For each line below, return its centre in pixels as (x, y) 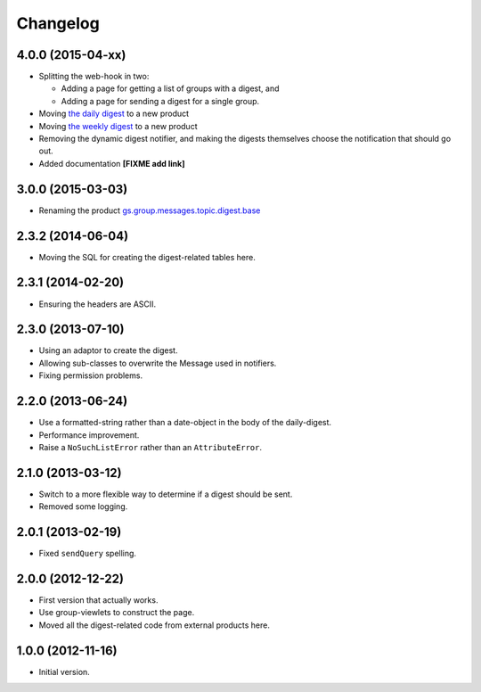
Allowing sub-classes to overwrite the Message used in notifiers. (158, 363)
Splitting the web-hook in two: (94, 77)
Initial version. (65, 671)
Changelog (58, 23)
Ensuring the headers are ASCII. (98, 304)
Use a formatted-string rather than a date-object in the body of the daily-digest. (185, 423)
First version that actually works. (98, 600)
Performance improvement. (89, 435)
